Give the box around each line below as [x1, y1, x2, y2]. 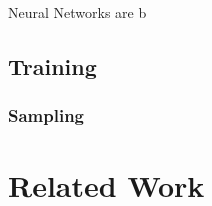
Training [8, 50, 97, 81]
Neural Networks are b [8, 2, 147, 22]
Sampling [8, 103, 85, 128]
